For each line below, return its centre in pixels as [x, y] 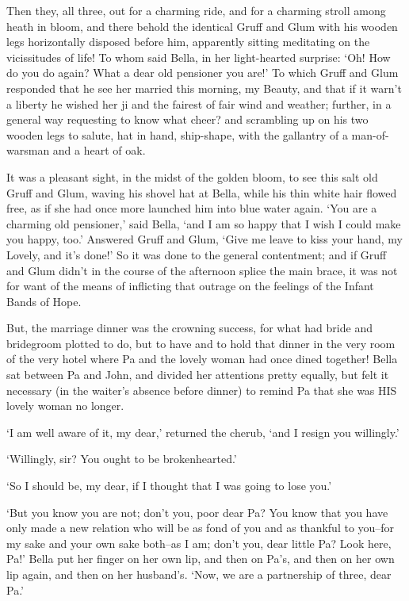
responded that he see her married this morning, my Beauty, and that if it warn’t [204, 88]
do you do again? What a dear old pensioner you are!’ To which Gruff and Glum [203, 73]
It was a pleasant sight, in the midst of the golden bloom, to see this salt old [192, 176]
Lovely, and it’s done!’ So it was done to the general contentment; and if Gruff [197, 254]
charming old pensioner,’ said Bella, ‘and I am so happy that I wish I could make [204, 223]
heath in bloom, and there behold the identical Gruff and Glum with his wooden [202, 26]
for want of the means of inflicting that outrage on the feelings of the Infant [190, 286]
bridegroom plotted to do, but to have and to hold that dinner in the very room [201, 343]
